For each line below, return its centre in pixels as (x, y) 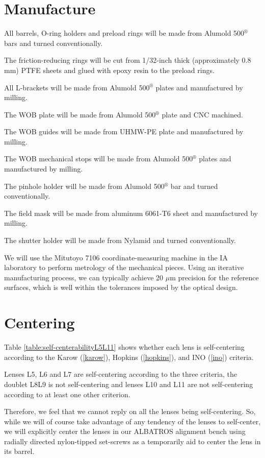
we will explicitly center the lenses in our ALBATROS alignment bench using (125, 431)
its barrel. (19, 451)
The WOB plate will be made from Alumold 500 (80, 114)
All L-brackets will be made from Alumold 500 (77, 87)
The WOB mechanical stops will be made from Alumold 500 (99, 159)
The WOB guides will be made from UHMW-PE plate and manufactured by (124, 131)
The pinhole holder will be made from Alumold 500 (84, 186)
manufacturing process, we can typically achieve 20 (84, 277)
